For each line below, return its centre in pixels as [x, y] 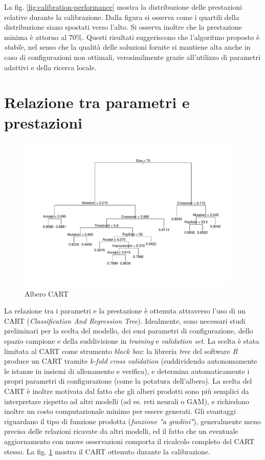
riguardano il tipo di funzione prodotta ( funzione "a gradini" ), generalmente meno [132, 421]
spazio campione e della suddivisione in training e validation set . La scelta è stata [132, 341]
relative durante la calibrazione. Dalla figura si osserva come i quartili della [122, 17]
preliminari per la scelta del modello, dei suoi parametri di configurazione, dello [129, 331]
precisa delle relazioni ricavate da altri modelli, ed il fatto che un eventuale [121, 431]
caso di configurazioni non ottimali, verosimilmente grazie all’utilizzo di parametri [132, 57]
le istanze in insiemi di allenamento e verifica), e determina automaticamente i [127, 371]
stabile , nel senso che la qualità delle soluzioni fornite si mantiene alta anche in [127, 47]
